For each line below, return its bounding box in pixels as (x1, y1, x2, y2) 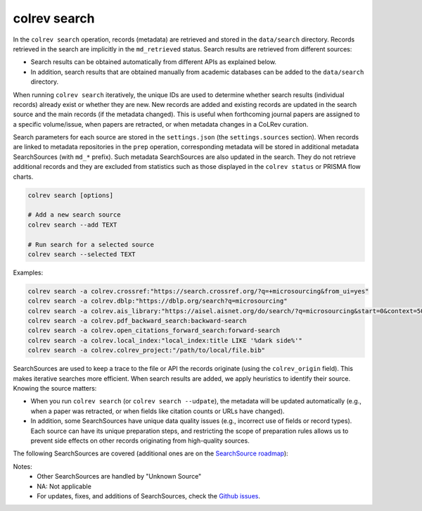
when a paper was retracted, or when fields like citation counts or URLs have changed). (30, 407, 285, 415)
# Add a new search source (27, 211, 121, 219)
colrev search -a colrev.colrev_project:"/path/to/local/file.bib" (27, 346, 266, 355)
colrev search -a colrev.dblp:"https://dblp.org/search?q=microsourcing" (27, 297, 288, 305)
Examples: (13, 268, 44, 277)
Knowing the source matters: (13, 384, 97, 393)
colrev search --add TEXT (27, 220, 117, 229)
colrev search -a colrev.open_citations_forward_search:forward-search (27, 327, 281, 334)
